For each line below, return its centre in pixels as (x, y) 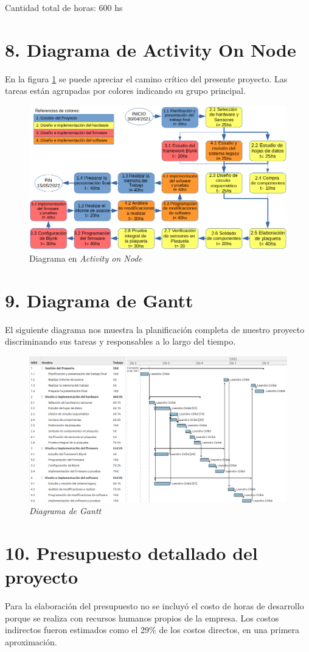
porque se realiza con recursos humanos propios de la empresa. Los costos (142, 618)
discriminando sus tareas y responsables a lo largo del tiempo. (120, 341)
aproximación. (31, 642)
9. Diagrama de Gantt (99, 300)
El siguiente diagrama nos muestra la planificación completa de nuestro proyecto (155, 329)
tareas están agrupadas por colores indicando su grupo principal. (125, 91)
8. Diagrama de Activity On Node (151, 49)
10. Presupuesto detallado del (131, 553)
